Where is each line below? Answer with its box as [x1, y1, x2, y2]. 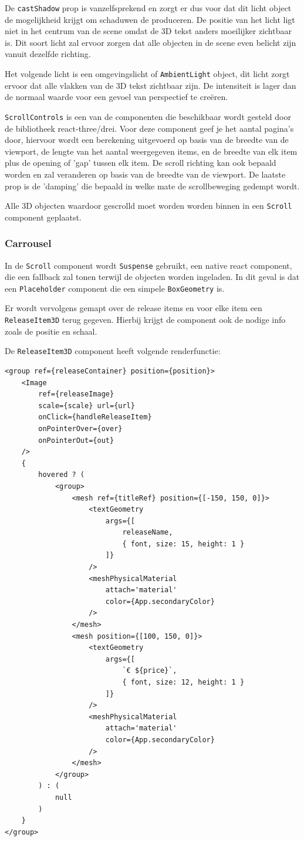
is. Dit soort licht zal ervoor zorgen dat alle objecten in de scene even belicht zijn [5, 36, 296, 48]
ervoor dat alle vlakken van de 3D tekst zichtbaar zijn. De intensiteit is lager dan [5, 79, 296, 91]
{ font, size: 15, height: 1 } [122, 539, 245, 548]
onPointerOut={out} [38, 436, 114, 445]
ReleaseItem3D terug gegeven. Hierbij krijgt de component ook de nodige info [5, 313, 286, 326]
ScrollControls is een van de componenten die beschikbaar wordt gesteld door [5, 110, 291, 122]
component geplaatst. [5, 211, 82, 223]
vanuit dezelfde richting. [5, 48, 91, 60]
